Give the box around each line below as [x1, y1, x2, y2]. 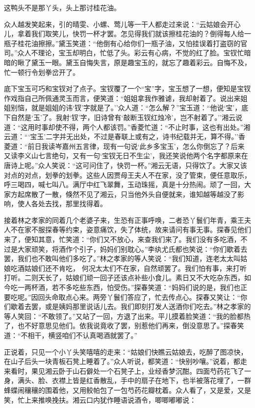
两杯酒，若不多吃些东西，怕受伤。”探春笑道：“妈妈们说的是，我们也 [24, 282, 241, 292]
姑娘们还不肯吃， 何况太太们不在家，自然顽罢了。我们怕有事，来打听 [24, 263, 247, 273]
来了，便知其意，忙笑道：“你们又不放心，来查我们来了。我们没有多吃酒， [4, 234, 241, 244]
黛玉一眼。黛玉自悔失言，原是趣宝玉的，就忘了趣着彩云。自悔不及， [31, 57, 251, 67]
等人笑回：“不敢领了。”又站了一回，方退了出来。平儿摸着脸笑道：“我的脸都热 [4, 311, 251, 321]
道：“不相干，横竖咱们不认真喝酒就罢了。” [4, 330, 138, 340]
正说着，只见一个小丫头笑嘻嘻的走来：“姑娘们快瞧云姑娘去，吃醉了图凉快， [4, 346, 248, 357]
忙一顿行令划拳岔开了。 [4, 67, 79, 77]
